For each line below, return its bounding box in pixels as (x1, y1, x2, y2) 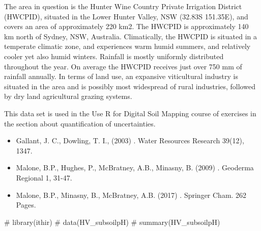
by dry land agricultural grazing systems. (4, 91, 132, 101)
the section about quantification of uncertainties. (4, 118, 156, 129)
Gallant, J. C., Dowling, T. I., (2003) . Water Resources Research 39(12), (16, 135, 244, 146)
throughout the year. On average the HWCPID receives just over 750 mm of (4, 61, 242, 71)
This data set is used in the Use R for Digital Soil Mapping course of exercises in (4, 108, 256, 118)
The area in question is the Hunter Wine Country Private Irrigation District (4, 1, 242, 11)
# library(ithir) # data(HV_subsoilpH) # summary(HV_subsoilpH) (4, 216, 220, 227)
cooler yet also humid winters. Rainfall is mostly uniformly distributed (4, 50, 224, 61)
